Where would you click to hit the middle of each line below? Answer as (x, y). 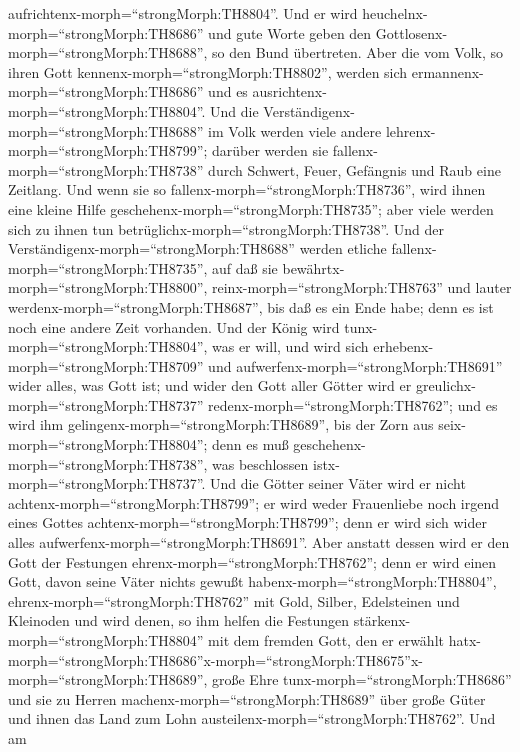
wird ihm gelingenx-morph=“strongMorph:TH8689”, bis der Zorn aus (221, 424)
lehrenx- (410, 130)
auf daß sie (245, 267)
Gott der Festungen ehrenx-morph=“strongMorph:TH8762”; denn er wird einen (252, 561)
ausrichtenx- (289, 91)
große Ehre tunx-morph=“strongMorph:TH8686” (362, 679)
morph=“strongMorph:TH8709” (106, 365)
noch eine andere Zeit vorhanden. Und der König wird (174, 326)
